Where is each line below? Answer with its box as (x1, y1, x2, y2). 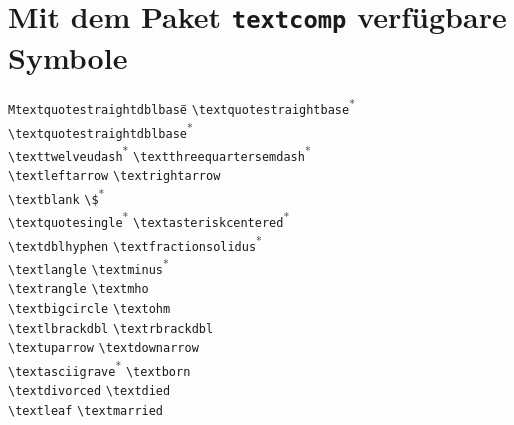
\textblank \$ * (8, 185, 105, 207)
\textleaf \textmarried (8, 403, 164, 418)
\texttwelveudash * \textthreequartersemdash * (8, 142, 311, 164)
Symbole (8, 36, 128, 77)
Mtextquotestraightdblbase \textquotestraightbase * (8, 95, 355, 118)
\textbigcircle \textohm (8, 301, 171, 316)
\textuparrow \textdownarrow (8, 341, 199, 356)
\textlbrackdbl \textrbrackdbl (8, 321, 214, 336)
